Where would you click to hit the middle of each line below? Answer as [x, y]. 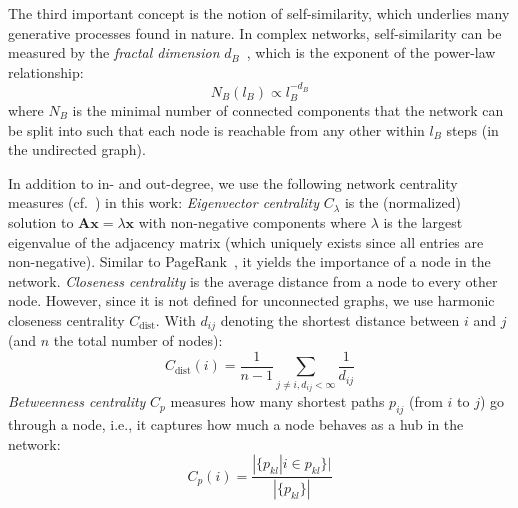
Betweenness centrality [77, 401]
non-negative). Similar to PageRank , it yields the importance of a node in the [249, 261]
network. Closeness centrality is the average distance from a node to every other [253, 280]
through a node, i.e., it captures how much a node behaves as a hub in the [236, 424]
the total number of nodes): [138, 340]
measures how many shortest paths [277, 401]
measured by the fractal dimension [114, 52]
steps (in [472, 129]
